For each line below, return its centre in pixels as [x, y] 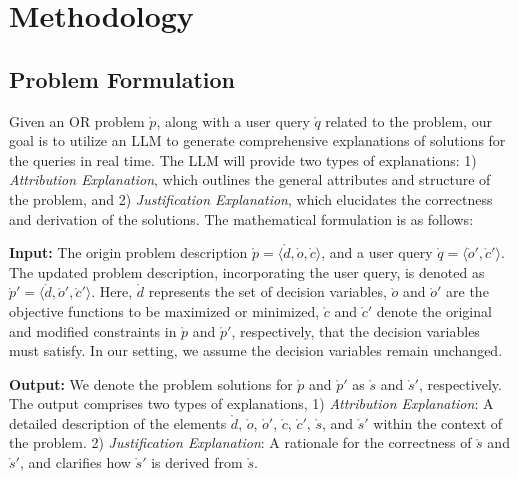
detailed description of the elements [118, 422]
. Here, [112, 291]
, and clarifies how [75, 462]
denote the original [434, 310]
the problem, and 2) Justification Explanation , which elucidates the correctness [251, 198]
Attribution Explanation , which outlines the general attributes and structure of [250, 179]
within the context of [438, 422]
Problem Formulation [122, 78]
